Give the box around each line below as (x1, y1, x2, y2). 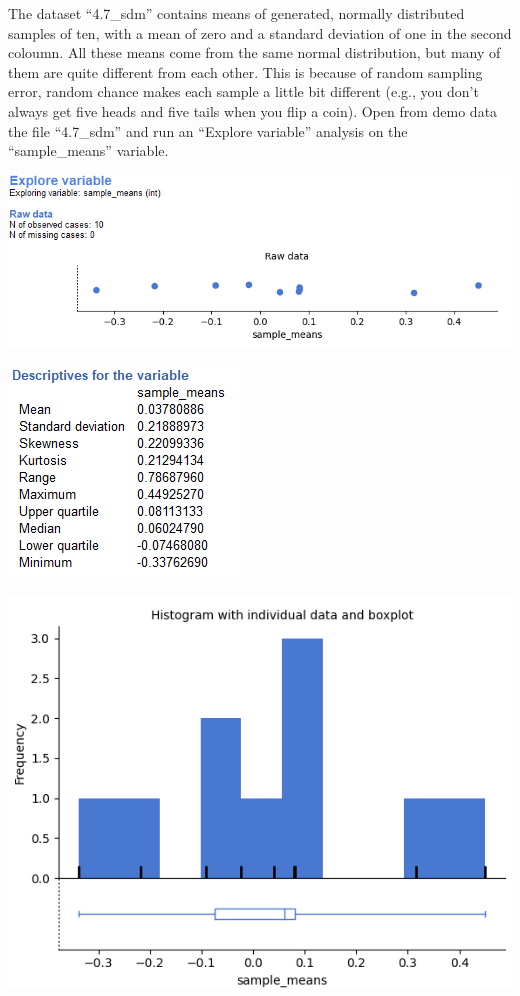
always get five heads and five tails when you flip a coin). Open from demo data (8, 100, 498, 121)
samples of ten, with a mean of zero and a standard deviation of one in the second (8, 22, 512, 43)
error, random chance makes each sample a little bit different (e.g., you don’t (8, 81, 479, 102)
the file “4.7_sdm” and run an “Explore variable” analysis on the (8, 120, 408, 141)
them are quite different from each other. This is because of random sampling (8, 61, 483, 82)
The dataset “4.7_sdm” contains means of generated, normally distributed (8, 3, 465, 23)
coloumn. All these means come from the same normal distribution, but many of (8, 42, 501, 63)
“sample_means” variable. (8, 140, 169, 161)
